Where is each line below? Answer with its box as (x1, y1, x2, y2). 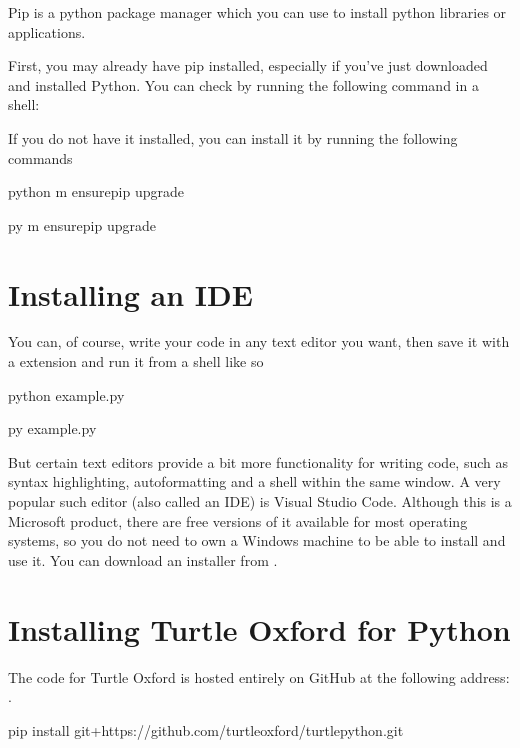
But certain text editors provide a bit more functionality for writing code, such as (8, 451, 509, 472)
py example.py (8, 418, 97, 439)
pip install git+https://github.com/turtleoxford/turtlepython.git (8, 719, 404, 740)
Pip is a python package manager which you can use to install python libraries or (8, 2, 507, 22)
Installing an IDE (8, 273, 253, 314)
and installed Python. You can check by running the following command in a (8, 74, 479, 95)
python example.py (8, 384, 125, 405)
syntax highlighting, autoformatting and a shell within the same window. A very (8, 471, 501, 492)
